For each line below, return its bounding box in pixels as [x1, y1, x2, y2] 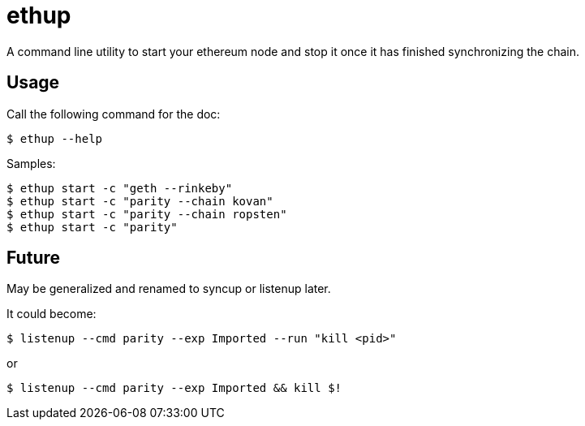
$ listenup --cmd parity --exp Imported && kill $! [6, 381, 342, 395]
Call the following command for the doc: [6, 106, 221, 121]
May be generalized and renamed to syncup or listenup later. [6, 282, 331, 296]
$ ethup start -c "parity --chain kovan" [6, 194, 273, 208]
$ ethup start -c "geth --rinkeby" [6, 181, 233, 195]
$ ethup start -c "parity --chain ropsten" [6, 207, 287, 221]
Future [6, 247, 61, 269]
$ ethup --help [6, 131, 103, 145]
